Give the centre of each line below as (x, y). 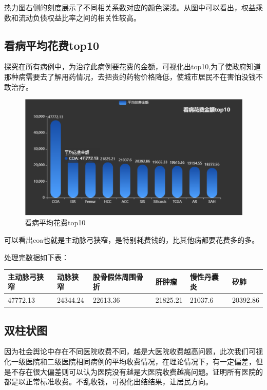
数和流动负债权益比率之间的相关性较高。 (72, 17)
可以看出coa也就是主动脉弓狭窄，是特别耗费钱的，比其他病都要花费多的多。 (132, 239)
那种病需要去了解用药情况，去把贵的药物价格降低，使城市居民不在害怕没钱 (130, 76)
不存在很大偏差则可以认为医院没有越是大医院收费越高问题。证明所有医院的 (137, 371)
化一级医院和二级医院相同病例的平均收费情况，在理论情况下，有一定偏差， (130, 361)
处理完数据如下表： (36, 257)
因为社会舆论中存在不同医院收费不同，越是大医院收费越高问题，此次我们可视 (133, 351)
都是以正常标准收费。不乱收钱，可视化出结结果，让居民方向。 (108, 382)
